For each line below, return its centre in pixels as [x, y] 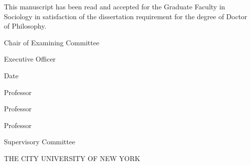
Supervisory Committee [40, 142]
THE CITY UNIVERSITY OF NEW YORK [72, 158]
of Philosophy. [25, 26]
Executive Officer [30, 59]
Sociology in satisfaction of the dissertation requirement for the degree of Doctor [126, 16]
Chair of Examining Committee [52, 42]
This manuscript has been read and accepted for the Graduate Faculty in [115, 6]
